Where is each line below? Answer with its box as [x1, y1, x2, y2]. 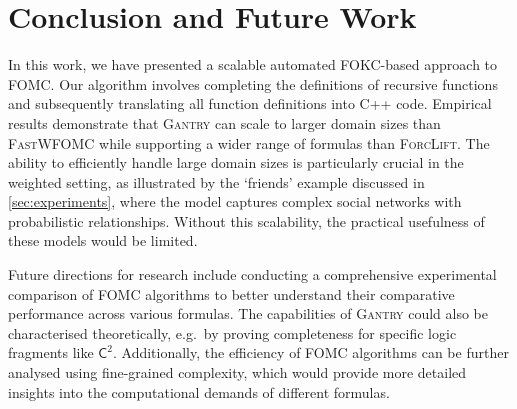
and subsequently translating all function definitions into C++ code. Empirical [8, 93, 492, 114]
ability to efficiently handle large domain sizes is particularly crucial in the [8, 152, 464, 173]
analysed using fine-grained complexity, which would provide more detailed [8, 362, 467, 383]
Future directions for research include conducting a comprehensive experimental [8, 264, 497, 285]
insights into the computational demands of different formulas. [8, 381, 390, 402]
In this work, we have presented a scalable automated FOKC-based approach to [8, 54, 498, 75]
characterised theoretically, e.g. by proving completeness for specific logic [8, 322, 457, 343]
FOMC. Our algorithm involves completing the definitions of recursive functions [8, 73, 498, 94]
